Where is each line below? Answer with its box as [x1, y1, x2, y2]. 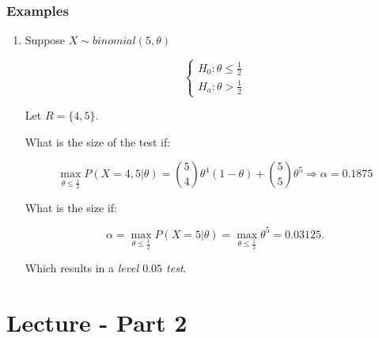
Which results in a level [25, 260, 139, 276]
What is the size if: [25, 199, 117, 215]
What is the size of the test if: [25, 133, 171, 150]
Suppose [25, 32, 66, 48]
